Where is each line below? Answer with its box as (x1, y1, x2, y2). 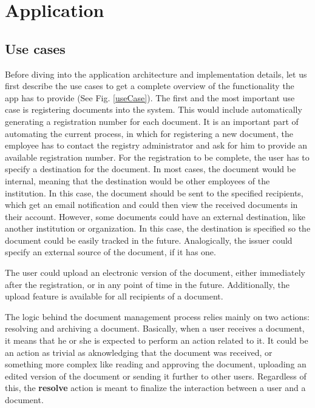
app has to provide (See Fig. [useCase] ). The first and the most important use (5, 91, 295, 104)
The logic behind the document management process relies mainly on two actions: (5, 310, 310, 323)
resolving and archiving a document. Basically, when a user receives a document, (5, 322, 305, 335)
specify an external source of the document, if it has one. (5, 246, 216, 258)
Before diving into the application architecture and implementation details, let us (5, 67, 307, 80)
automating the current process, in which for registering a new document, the (5, 127, 293, 139)
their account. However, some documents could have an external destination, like (5, 210, 305, 222)
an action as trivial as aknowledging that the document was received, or (5, 346, 273, 358)
